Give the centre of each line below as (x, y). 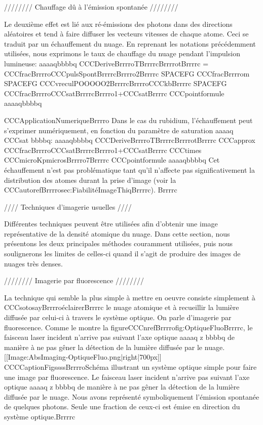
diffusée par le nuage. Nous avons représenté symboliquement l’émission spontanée (132, 396)
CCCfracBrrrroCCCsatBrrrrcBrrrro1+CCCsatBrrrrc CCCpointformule (114, 93)
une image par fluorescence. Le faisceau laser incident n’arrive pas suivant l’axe (127, 377)
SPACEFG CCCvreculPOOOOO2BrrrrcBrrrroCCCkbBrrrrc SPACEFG (116, 83)
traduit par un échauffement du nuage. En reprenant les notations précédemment (130, 43)
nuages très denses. (33, 263)
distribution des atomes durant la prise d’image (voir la (90, 180)
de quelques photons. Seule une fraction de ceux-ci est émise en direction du (122, 407)
